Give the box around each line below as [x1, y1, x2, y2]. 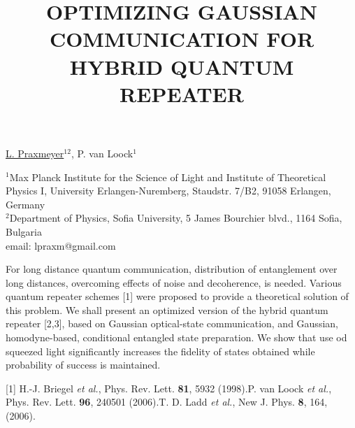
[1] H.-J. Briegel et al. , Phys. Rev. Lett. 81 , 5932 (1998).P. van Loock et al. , [6, 380, 332, 395]
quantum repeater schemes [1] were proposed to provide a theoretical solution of [6, 289, 349, 304]
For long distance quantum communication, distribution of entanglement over [6, 262, 338, 276]
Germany [6, 197, 45, 211]
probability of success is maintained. [6, 357, 161, 372]
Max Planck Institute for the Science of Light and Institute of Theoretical [9, 169, 326, 184]
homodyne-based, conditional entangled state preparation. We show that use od [6, 330, 347, 345]
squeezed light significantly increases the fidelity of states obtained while [6, 343, 315, 358]
